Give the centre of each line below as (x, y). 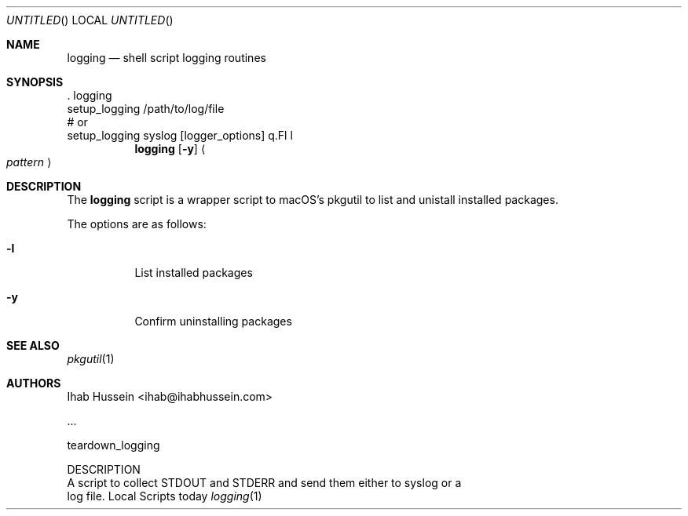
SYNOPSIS (35, 82)
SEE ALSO (33, 345)
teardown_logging (113, 445)
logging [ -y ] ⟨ (170, 149)
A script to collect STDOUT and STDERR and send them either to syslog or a (264, 483)
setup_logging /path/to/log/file (146, 109)
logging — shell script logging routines (167, 58)
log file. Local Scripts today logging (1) (165, 496)
